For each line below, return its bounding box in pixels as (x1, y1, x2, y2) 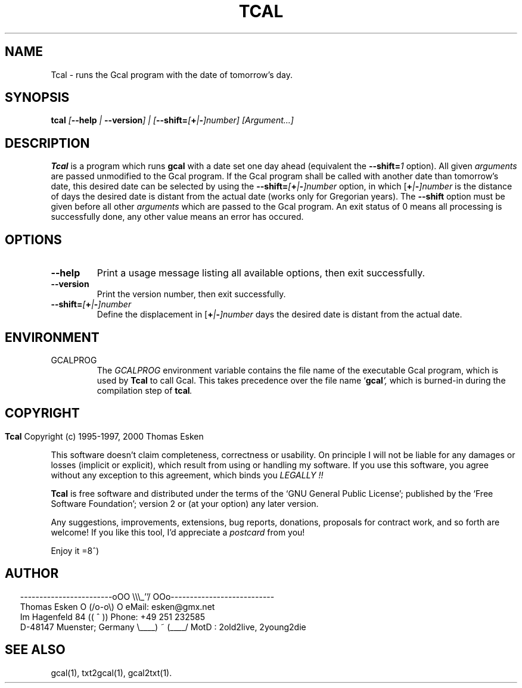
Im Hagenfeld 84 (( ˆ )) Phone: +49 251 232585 (20, 611, 205, 622)
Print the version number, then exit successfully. (97, 289, 286, 300)
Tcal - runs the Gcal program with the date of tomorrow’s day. (51, 69, 293, 80)
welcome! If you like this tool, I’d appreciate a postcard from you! (51, 527, 305, 537)
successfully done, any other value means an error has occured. (51, 211, 304, 222)
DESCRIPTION (5, 135, 90, 151)
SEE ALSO (5, 642, 66, 658)
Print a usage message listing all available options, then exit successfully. (97, 267, 425, 279)
